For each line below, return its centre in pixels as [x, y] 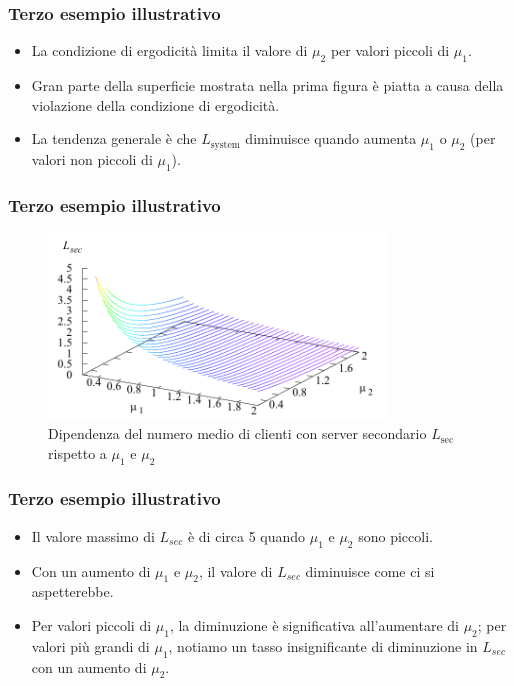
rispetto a [77, 452]
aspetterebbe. [72, 591]
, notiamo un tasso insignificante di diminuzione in [323, 645]
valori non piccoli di [92, 159]
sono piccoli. [395, 535]
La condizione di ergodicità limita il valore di [169, 50]
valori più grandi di [90, 645]
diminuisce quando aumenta [331, 138]
